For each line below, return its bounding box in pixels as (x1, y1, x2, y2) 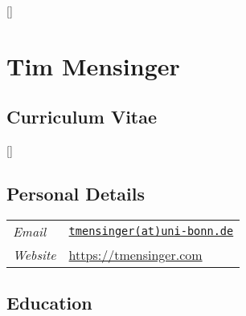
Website (13, 245, 56, 264)
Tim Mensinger (6, 49, 180, 82)
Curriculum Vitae (6, 104, 158, 129)
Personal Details (6, 181, 146, 206)
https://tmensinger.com (68, 245, 203, 264)
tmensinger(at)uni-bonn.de (68, 225, 234, 238)
